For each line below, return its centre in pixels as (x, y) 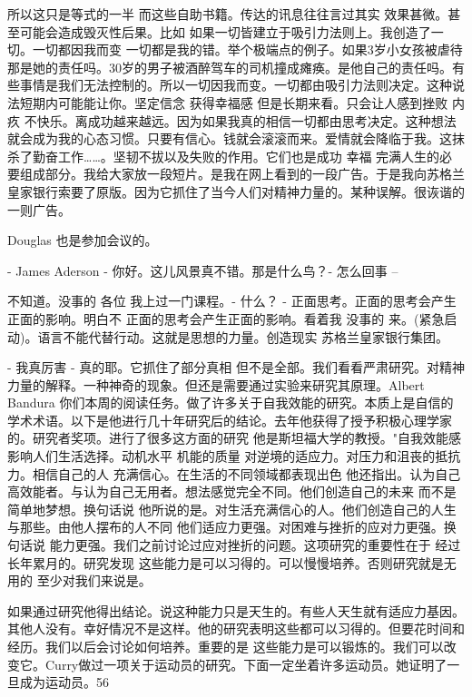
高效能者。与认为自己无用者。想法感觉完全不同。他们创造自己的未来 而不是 (232, 491)
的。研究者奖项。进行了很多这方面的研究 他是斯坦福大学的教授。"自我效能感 (234, 438)
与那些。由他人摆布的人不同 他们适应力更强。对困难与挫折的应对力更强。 (226, 527)
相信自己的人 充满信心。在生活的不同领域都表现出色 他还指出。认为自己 (246, 473)
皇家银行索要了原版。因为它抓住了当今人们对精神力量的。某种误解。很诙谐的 (236, 191)
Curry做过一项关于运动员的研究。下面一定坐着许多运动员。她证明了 (246, 664)
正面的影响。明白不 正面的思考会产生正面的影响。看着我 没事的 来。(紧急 (226, 318)
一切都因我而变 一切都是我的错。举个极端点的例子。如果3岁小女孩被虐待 (247, 49)
